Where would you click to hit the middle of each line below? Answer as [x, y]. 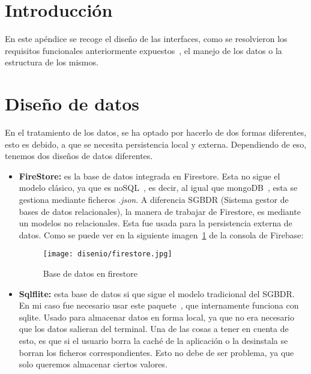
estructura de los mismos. [52, 62]
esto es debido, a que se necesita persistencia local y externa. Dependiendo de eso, [156, 144]
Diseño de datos [72, 104]
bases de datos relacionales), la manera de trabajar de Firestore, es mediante [160, 211]
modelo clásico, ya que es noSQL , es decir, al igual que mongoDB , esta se [158, 188]
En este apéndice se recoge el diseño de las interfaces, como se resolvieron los [146, 39]
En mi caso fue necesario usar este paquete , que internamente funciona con [159, 305]
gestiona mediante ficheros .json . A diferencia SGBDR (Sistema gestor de [154, 199]
